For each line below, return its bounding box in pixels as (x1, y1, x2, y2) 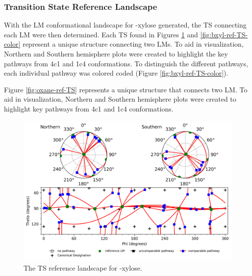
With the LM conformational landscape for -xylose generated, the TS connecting (4, 20, 247, 30)
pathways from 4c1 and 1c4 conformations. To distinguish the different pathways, (4, 58, 248, 68)
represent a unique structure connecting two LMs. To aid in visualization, (23, 39, 244, 49)
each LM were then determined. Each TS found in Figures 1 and (4, 29, 198, 39)
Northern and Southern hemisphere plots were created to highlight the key (4, 49, 228, 58)
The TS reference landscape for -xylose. (24, 262, 142, 273)
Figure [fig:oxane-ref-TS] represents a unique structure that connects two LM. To (4, 84, 248, 94)
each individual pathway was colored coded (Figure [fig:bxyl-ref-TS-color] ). (4, 68, 228, 78)
